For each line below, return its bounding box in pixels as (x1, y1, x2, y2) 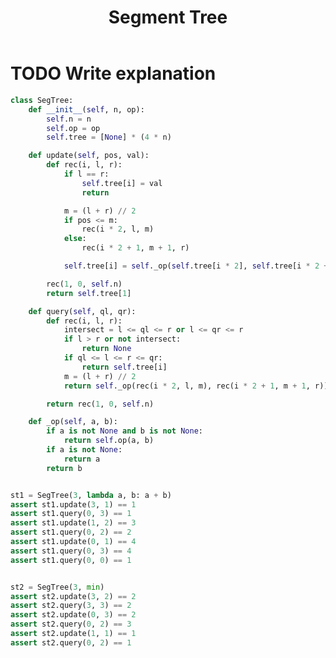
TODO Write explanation (10, 62, 217, 85)
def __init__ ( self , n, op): (28, 104, 145, 115)
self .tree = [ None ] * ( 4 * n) (46, 132, 172, 143)
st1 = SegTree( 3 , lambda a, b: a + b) (10, 490, 172, 500)
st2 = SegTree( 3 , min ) (10, 582, 105, 592)
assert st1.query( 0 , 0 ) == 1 (10, 555, 132, 565)
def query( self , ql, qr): (28, 306, 137, 316)
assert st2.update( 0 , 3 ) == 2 (10, 610, 137, 620)
